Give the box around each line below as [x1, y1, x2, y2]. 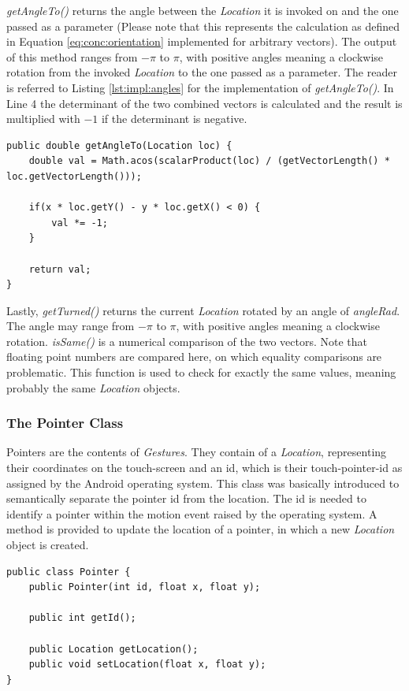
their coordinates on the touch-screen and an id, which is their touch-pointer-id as [6, 459, 403, 476]
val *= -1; [51, 217, 108, 228]
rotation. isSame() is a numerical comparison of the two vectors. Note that [6, 332, 368, 349]
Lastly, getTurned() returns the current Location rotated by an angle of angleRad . [6, 302, 400, 318]
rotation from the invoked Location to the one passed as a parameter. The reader [6, 64, 397, 80]
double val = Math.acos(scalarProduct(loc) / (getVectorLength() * [28, 155, 390, 167]
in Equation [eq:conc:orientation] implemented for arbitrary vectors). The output [6, 33, 397, 50]
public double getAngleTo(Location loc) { [6, 139, 232, 151]
